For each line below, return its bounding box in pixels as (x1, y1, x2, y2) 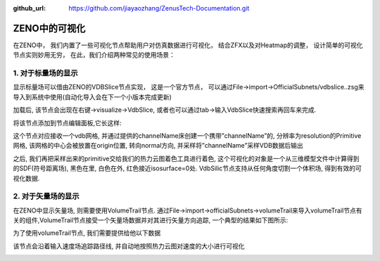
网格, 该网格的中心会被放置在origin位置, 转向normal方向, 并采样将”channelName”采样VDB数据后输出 (13, 141, 304, 150)
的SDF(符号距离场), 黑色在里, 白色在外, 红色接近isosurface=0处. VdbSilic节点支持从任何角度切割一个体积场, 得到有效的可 (13, 164, 362, 172)
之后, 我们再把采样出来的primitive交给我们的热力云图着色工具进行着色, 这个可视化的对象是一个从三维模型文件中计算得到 (13, 154, 360, 163)
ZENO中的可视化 (13, 22, 86, 34)
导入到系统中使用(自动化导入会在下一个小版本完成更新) (13, 92, 172, 101)
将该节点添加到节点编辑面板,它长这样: (13, 118, 122, 127)
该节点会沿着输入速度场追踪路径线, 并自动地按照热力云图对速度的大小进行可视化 (13, 241, 245, 250)
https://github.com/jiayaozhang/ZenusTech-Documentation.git (68, 4, 250, 12)
